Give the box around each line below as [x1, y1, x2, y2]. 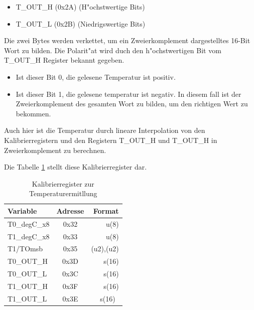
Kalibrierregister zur [32, 178, 94, 189]
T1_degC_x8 [8, 231, 50, 241]
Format [93, 205, 119, 216]
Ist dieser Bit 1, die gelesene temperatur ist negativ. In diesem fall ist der [16, 88, 241, 99]
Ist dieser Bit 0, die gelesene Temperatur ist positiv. [16, 71, 176, 82]
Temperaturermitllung [29, 188, 97, 199]
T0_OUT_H [8, 256, 48, 266]
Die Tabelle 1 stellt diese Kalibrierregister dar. [4, 162, 147, 172]
